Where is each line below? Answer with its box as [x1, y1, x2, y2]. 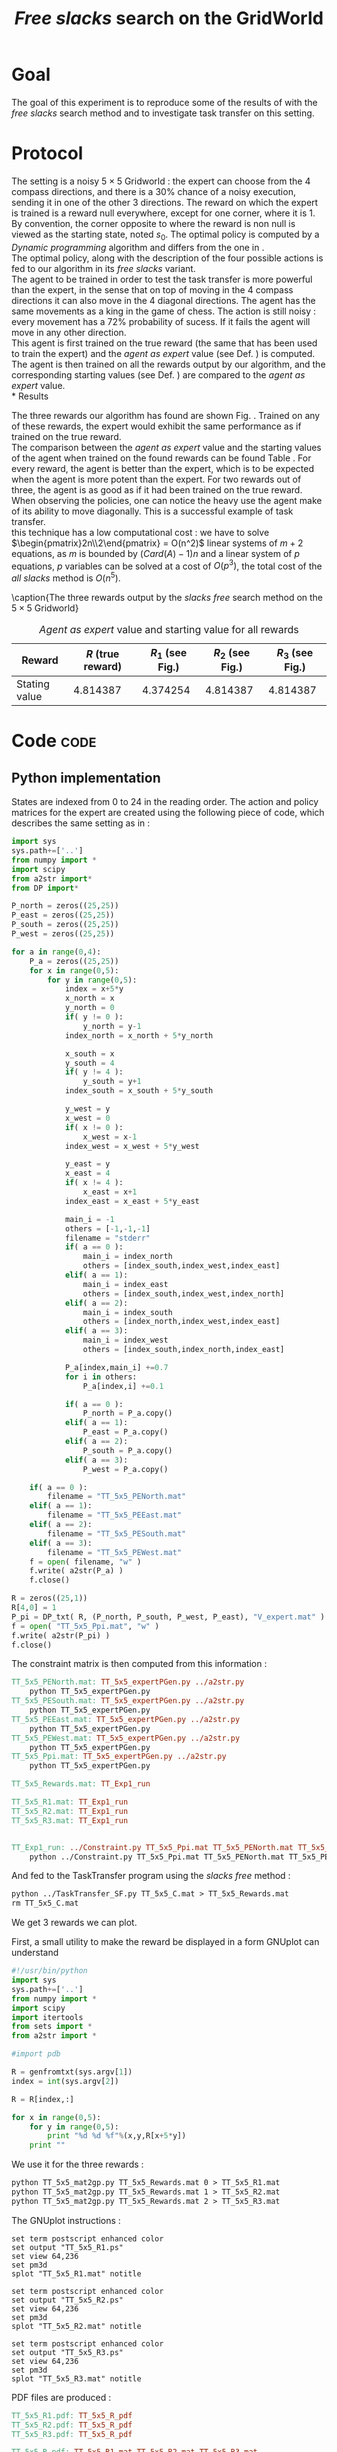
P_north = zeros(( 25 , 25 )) [11, 901, 119, 911]
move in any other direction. [11, 326, 127, 338]
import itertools [11, 2012, 84, 2022]
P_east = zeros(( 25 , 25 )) [11, 910, 115, 921]
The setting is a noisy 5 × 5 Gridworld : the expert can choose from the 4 [11, 175, 311, 187]
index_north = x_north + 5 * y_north [64, 1030, 214, 1041]
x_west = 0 [64, 1113, 111, 1123]
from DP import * [11, 883, 79, 893]
